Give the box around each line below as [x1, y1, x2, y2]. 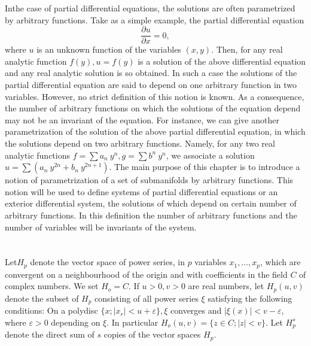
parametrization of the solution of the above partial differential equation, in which [5, 125, 306, 138]
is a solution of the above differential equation [138, 54, 306, 67]
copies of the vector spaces [103, 328, 201, 341]
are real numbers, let [188, 280, 264, 292]
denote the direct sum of [5, 328, 94, 341]
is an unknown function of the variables [36, 43, 181, 56]
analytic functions [5, 148, 70, 161]
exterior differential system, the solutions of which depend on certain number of [5, 197, 297, 210]
